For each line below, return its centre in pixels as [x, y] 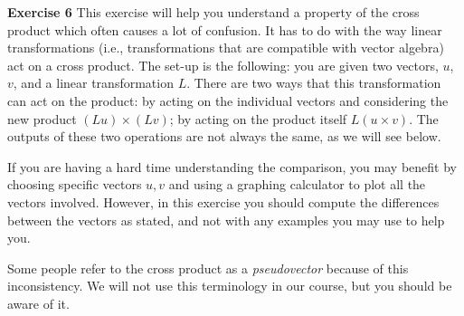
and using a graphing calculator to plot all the [297, 184]
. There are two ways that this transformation [314, 83]
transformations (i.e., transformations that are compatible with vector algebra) [226, 48]
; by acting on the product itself [258, 118]
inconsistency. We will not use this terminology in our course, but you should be [230, 286]
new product [42, 118]
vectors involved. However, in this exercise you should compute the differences [223, 201]
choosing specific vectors [75, 184]
